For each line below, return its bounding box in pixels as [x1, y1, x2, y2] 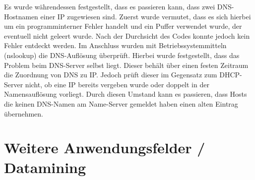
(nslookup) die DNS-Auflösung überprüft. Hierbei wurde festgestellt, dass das [4, 50, 240, 60]
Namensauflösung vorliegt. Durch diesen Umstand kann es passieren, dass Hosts [4, 89, 247, 99]
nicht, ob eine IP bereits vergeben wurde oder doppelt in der [25, 79, 209, 89]
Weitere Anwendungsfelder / [4, 137, 205, 158]
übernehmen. [4, 108, 44, 119]
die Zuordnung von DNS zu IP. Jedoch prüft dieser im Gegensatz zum [4, 69, 217, 80]
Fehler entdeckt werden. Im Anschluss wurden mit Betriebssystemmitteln [4, 40, 227, 51]
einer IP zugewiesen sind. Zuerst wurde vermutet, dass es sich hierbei [40, 11, 251, 21]
